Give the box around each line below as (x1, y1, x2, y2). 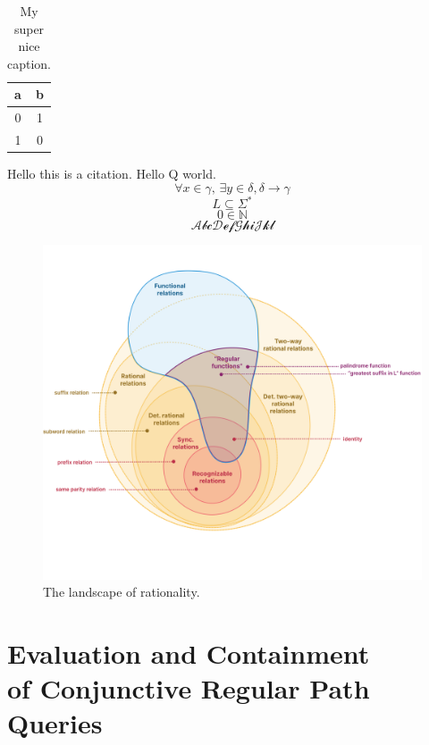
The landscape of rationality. (43, 582, 200, 601)
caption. (7, 54, 52, 72)
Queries (7, 705, 103, 741)
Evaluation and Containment (7, 634, 370, 671)
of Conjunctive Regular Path (7, 670, 370, 707)
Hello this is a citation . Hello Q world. (7, 164, 216, 183)
